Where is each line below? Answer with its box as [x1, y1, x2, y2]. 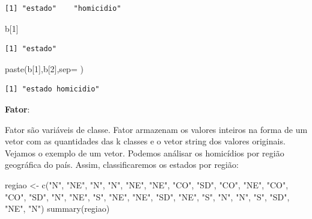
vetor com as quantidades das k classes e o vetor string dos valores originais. [5, 135, 286, 147]
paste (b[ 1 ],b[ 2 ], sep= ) [5, 62, 84, 75]
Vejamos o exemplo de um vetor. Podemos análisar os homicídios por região [5, 146, 284, 159]
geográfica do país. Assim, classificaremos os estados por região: [5, 158, 239, 171]
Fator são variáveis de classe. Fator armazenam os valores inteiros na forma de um [5, 123, 308, 135]
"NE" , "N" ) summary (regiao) [5, 202, 110, 215]
